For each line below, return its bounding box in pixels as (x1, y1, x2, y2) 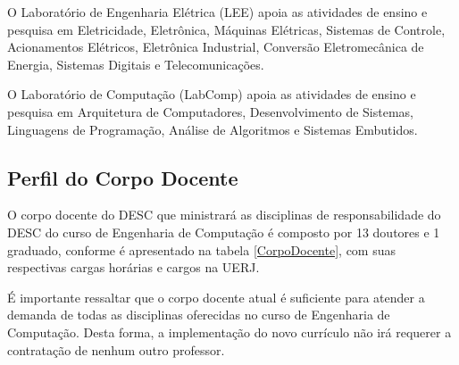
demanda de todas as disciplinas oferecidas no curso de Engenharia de (7, 305, 390, 324)
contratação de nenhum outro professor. (7, 340, 225, 359)
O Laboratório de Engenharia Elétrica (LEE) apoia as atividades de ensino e (7, 3, 428, 21)
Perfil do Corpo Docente (7, 163, 238, 191)
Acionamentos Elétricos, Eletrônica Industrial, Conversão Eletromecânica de (7, 37, 424, 56)
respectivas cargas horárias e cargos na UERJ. (7, 258, 260, 277)
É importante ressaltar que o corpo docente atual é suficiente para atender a (7, 287, 425, 306)
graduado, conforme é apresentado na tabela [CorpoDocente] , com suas (7, 240, 396, 259)
